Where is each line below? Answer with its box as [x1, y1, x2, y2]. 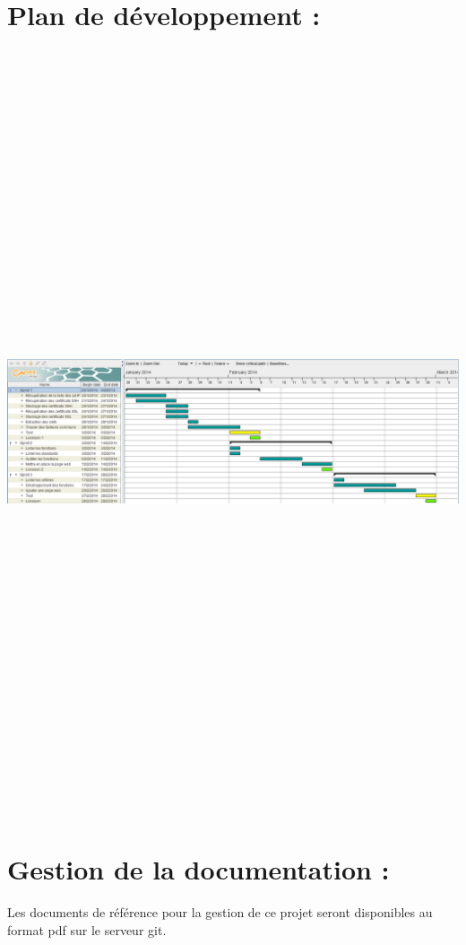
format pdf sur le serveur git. [7, 920, 167, 939]
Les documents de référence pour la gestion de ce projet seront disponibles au [7, 903, 433, 922]
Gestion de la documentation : [7, 851, 390, 888]
